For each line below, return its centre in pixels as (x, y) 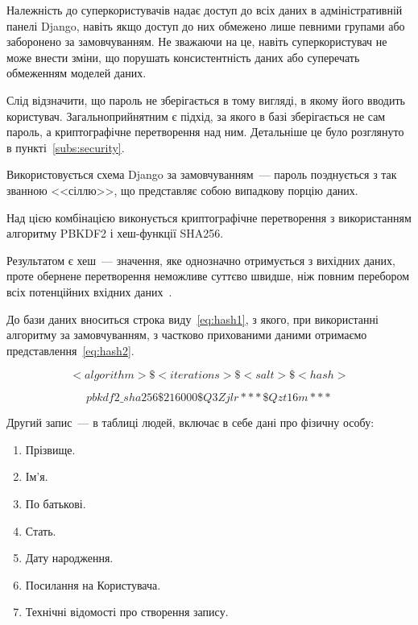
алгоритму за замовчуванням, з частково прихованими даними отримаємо (187, 335)
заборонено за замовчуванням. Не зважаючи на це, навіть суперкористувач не (197, 41)
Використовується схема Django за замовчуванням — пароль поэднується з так (202, 174)
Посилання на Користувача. (93, 584)
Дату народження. (69, 558)
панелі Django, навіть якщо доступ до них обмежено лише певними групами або (206, 25)
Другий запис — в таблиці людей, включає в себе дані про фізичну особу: (190, 422)
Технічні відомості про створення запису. (127, 612)
